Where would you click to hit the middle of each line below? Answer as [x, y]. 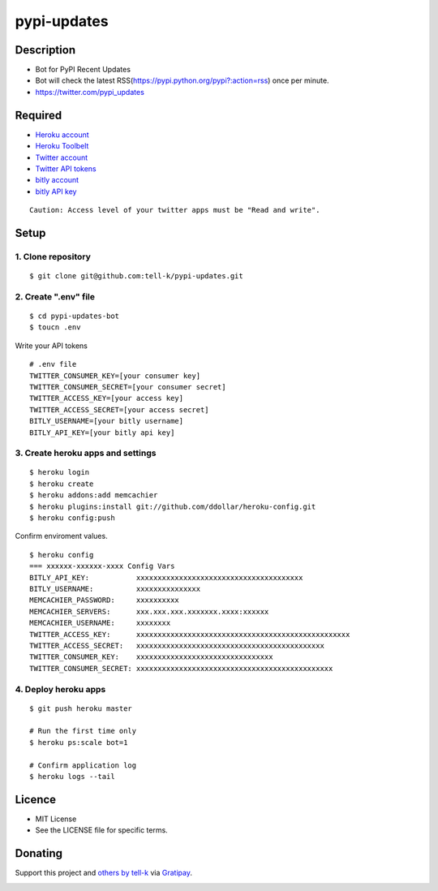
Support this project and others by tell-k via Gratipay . [103, 873]
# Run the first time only [83, 731]
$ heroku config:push [72, 518]
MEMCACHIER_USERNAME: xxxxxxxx [100, 623]
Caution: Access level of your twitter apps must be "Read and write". [175, 210]
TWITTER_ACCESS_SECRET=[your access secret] [120, 409]
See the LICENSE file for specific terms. [101, 830]
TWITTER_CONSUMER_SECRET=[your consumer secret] [128, 387]
